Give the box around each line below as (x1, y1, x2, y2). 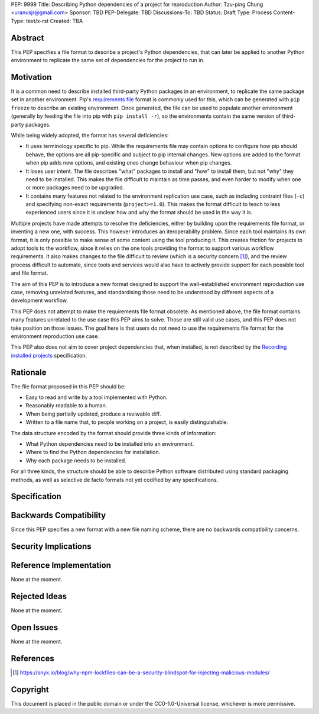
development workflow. (11, 297, 68, 304)
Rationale (11, 367, 47, 377)
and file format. (11, 269, 48, 276)
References (11, 653, 54, 663)
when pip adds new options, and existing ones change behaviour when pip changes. (25, 159, 232, 166)
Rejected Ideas (11, 591, 67, 602)
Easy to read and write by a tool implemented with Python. (25, 394, 168, 401)
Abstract (11, 33, 44, 43)
